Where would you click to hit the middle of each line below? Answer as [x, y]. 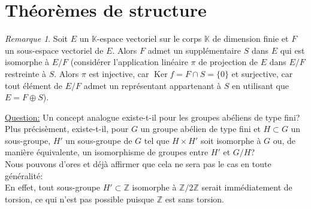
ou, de [284, 140]
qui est [292, 50]
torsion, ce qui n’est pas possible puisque [80, 199]
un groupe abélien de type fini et [200, 129]
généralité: [24, 175]
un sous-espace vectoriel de [54, 50]
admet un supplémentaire [194, 50]
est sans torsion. [195, 199]
